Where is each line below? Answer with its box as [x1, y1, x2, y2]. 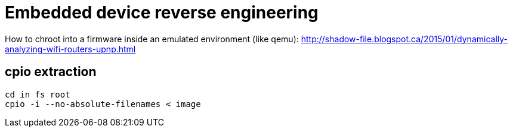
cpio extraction [5, 64, 97, 80]
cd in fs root [5, 89, 70, 99]
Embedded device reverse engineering [5, 2, 319, 23]
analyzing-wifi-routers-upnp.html [5, 43, 136, 54]
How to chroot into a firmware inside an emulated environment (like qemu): [5, 33, 299, 44]
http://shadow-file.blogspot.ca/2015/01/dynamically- [301, 33, 508, 44]
